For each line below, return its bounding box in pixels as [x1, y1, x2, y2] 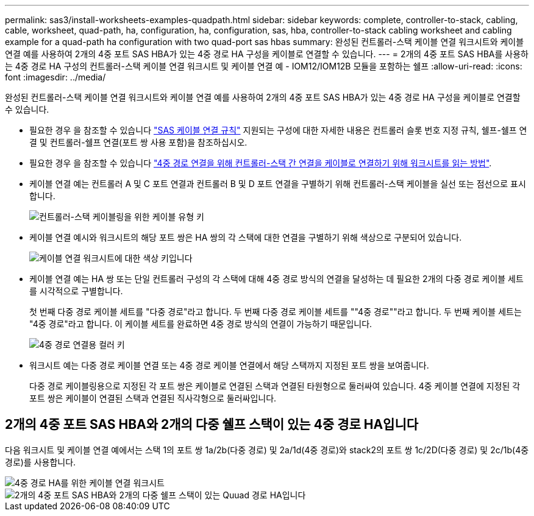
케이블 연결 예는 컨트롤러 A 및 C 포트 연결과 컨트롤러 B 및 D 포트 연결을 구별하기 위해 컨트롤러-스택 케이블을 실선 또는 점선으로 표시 [29, 178, 526, 189]
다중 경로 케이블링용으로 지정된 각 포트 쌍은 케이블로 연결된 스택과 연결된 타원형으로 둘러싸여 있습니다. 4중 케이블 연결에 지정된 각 [29, 381, 521, 391]
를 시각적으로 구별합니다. [29, 286, 123, 296]
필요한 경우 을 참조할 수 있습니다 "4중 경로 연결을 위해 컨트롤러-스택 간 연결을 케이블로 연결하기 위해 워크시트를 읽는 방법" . [29, 158, 492, 168]
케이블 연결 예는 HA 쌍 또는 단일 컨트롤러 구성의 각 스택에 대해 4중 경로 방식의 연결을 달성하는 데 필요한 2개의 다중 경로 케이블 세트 [29, 274, 524, 284]
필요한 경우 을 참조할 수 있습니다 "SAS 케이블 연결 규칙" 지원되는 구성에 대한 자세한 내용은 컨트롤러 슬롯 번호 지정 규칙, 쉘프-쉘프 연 [29, 125, 527, 135]
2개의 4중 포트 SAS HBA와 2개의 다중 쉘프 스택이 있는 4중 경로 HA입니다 [5, 417, 419, 433]
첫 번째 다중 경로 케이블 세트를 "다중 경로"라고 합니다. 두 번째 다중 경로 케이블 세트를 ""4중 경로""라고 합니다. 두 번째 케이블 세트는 [29, 306, 522, 317]
